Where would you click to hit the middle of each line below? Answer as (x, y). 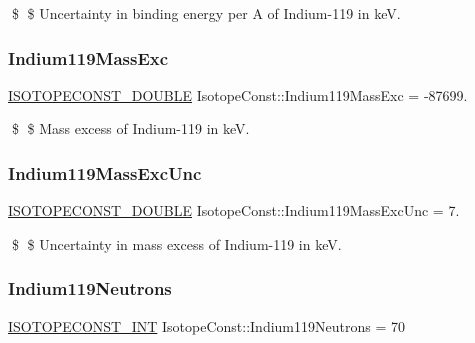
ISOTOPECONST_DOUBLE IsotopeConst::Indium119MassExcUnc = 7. (234, 210)
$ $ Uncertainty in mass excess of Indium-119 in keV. (176, 243)
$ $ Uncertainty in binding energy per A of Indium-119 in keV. (206, 13)
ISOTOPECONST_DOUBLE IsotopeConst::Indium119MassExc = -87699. (238, 94)
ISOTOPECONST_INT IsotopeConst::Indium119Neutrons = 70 (206, 325)
